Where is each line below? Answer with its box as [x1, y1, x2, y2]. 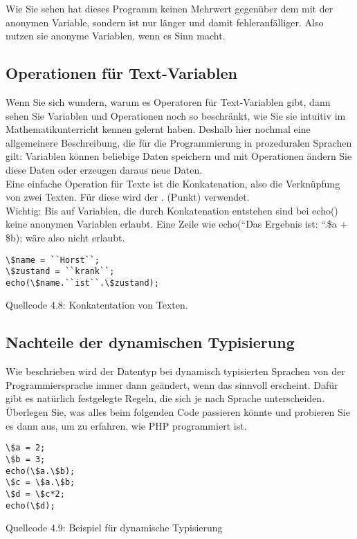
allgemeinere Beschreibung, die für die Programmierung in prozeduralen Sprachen [6, 135, 352, 149]
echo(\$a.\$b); [6, 466, 75, 476]
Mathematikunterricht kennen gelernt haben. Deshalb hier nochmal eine [6, 122, 311, 136]
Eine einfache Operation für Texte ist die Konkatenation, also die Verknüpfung [6, 176, 340, 190]
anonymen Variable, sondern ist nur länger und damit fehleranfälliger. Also [6, 15, 324, 29]
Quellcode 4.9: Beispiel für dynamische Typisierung [6, 520, 223, 535]
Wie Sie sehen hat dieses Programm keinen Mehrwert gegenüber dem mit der [6, 1, 333, 15]
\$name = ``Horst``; [6, 255, 100, 265]
